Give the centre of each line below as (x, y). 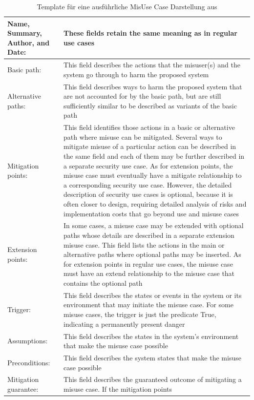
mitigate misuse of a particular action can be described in (150, 146)
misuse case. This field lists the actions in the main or (144, 244)
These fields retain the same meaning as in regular (150, 33)
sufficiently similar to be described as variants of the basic (150, 105)
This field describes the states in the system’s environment (151, 336)
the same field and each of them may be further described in (154, 156)
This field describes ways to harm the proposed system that (153, 86)
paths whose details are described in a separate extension (149, 235)
